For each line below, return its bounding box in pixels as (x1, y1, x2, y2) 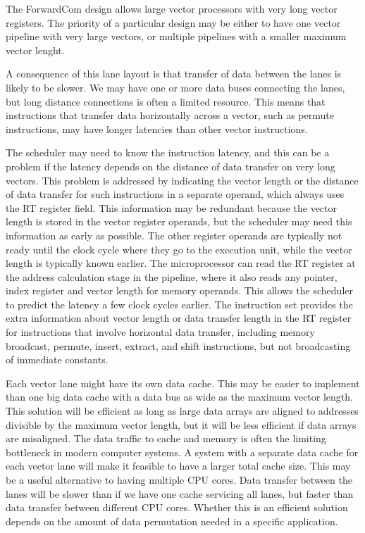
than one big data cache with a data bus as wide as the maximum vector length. (6, 389, 353, 404)
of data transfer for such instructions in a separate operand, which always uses (6, 187, 345, 201)
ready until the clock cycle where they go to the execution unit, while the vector (6, 242, 352, 256)
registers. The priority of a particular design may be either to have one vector (6, 15, 341, 30)
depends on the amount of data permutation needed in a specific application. (6, 513, 338, 528)
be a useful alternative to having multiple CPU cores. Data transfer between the (6, 472, 352, 487)
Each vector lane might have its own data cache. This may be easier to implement (6, 375, 360, 390)
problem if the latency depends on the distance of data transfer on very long (6, 158, 335, 173)
